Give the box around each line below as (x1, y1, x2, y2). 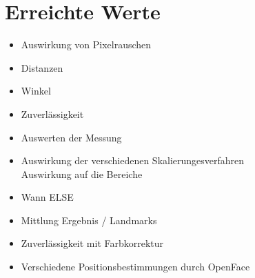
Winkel (21, 83, 51, 98)
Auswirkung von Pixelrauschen (21, 37, 152, 52)
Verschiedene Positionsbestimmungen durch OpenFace (21, 259, 250, 274)
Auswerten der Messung (21, 130, 122, 144)
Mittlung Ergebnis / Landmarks (21, 212, 157, 227)
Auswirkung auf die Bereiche (21, 166, 143, 181)
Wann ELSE (21, 190, 74, 204)
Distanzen (21, 60, 63, 75)
